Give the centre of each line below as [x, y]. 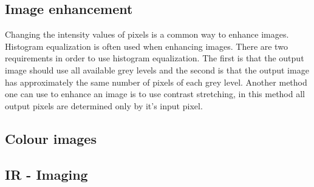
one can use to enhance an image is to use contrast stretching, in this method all [155, 94]
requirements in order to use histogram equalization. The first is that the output [155, 58]
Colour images [51, 138]
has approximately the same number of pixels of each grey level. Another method [156, 82]
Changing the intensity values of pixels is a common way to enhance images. [147, 34]
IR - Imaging [46, 174]
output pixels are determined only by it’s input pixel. [104, 105]
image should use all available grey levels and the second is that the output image [157, 70]
